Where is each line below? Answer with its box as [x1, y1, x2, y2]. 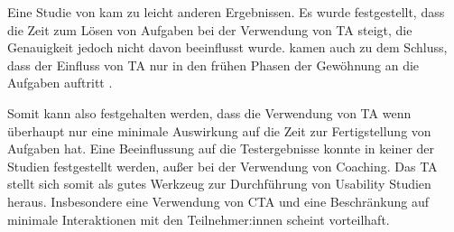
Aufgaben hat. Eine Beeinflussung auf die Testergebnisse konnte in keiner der [7, 139, 435, 158]
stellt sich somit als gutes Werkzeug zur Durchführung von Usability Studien [7, 174, 431, 193]
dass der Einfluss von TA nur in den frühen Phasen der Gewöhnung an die [7, 55, 420, 74]
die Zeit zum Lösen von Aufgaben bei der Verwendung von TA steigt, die [7, 20, 412, 39]
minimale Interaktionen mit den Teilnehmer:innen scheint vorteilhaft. [7, 209, 390, 228]
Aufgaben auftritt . [7, 73, 113, 92]
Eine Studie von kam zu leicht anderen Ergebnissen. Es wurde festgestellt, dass [7, 3, 445, 21]
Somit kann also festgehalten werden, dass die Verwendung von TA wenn [7, 103, 412, 122]
